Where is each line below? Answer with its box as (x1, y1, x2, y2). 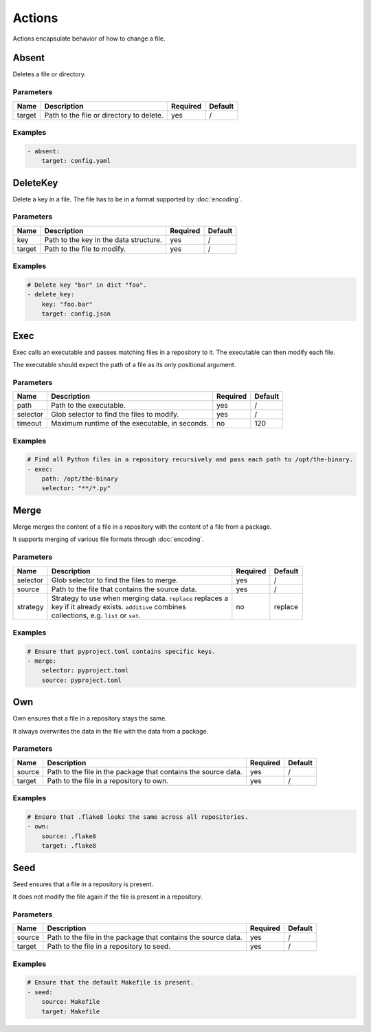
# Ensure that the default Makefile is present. (27, 978, 194, 987)
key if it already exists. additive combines (52, 602, 186, 611)
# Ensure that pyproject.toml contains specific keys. (27, 647, 216, 655)
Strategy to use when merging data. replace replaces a (52, 593, 229, 603)
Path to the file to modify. (44, 244, 126, 254)
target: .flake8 (41, 842, 96, 850)
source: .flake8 (41, 832, 96, 840)
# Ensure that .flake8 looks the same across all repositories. (27, 813, 249, 821)
